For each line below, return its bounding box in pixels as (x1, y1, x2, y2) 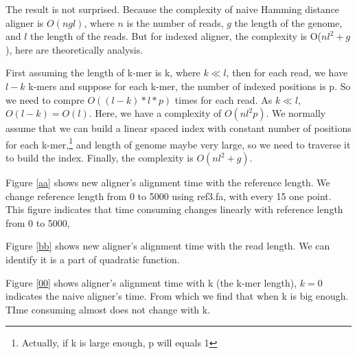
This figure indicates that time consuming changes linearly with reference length (5, 202, 343, 217)
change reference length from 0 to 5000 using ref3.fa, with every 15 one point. (5, 188, 332, 203)
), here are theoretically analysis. (5, 42, 143, 56)
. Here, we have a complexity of (89, 106, 222, 120)
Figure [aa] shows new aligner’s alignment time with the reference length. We (5, 175, 330, 189)
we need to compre (5, 92, 84, 107)
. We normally (266, 106, 326, 120)
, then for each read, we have (226, 65, 348, 80)
